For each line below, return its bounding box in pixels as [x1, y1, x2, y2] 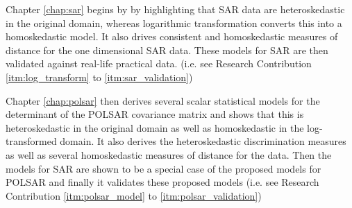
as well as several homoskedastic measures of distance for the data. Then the [6, 147, 332, 162]
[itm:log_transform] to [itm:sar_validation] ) [6, 69, 193, 84]
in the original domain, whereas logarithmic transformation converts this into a [6, 15, 342, 30]
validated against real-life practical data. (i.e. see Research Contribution [6, 56, 312, 71]
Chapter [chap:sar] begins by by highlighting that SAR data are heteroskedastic [6, 2, 345, 16]
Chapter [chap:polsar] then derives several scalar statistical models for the [6, 93, 320, 107]
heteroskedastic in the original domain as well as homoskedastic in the [6, 120, 304, 135]
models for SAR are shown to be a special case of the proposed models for [6, 161, 321, 175]
